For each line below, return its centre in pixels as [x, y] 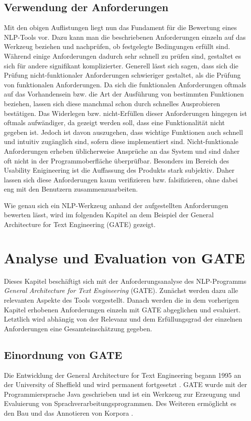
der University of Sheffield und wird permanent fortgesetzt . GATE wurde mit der [125, 384]
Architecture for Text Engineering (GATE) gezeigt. [80, 224]
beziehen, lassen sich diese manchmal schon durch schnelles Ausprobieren [112, 103]
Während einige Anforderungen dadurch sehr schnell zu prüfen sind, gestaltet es [123, 56]
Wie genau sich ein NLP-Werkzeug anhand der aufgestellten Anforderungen [116, 205]
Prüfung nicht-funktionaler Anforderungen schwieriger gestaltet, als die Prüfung [122, 75]
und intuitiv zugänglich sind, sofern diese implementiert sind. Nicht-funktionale [121, 141]
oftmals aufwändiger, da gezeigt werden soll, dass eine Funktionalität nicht [114, 122]
